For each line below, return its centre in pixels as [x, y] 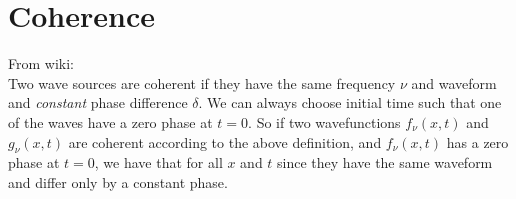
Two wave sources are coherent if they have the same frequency [202, 82]
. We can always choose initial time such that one [350, 102]
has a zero [477, 141]
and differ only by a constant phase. [118, 181]
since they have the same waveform [385, 162]
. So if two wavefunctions [324, 121]
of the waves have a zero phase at [110, 121]
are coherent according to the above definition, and [225, 141]
